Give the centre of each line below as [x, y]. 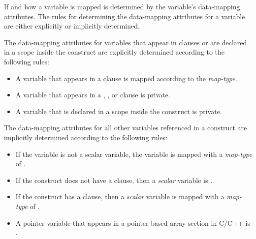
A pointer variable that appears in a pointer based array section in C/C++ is [133, 223]
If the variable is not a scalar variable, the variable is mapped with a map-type [134, 154]
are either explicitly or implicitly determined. [72, 26]
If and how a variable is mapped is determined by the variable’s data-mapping [122, 6]
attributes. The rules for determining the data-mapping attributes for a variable [125, 16]
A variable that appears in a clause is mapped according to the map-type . [126, 78]
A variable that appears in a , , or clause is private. [93, 95]
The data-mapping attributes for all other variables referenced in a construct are [126, 128]
